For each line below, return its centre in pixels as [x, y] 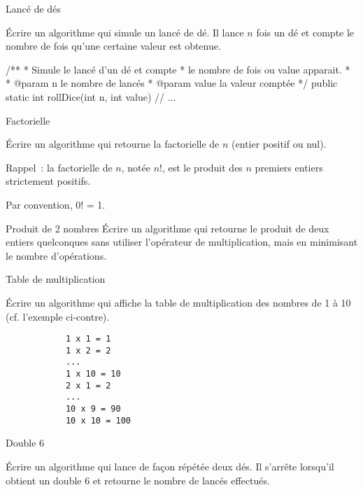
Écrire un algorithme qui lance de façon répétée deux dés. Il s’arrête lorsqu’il [170, 466]
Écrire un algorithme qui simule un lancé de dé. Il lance [125, 32]
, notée [136, 167]
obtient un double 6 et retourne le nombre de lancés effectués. [138, 480]
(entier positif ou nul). [279, 144]
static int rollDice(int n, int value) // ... [91, 96]
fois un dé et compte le [305, 32]
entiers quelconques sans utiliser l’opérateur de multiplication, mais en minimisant [182, 242]
